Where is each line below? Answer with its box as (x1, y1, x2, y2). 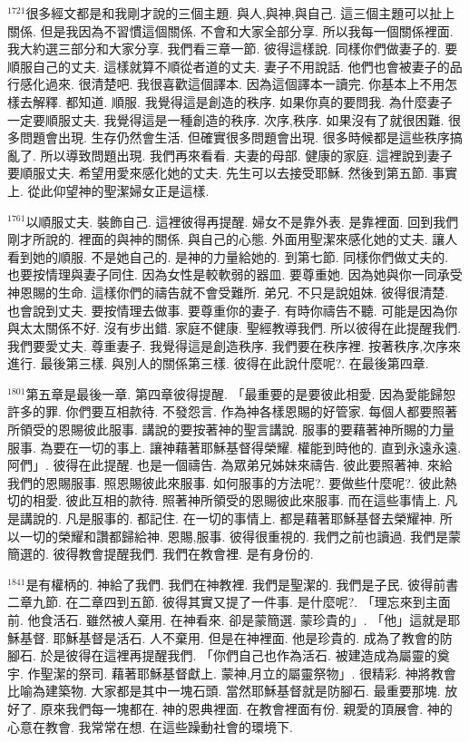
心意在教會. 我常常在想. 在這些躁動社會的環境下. (7, 717, 293, 736)
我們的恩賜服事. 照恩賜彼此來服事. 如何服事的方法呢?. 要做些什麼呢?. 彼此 (7, 473, 445, 492)
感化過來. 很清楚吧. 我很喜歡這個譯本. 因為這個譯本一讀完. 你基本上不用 (19, 74, 445, 93)
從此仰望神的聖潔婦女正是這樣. (27, 181, 210, 200)
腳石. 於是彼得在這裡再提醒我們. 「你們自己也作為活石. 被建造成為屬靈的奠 (7, 646, 450, 665)
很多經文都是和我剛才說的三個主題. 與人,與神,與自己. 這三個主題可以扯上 (25, 4, 455, 22)
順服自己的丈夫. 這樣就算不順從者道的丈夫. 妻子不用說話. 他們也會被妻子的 (7, 56, 450, 75)
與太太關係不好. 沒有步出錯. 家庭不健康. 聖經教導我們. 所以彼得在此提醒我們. (7, 318, 462, 337)
